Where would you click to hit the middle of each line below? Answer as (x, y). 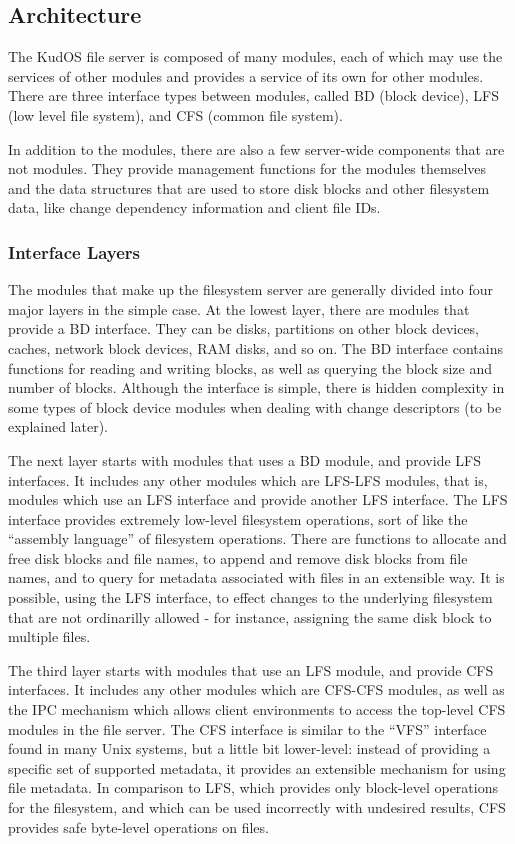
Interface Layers (74, 251)
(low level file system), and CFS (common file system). (175, 114)
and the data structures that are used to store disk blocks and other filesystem (249, 187)
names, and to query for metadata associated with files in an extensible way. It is (256, 577)
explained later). (58, 426)
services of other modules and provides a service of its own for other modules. (246, 75)
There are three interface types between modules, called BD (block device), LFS (254, 95)
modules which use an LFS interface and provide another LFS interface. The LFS (258, 499)
